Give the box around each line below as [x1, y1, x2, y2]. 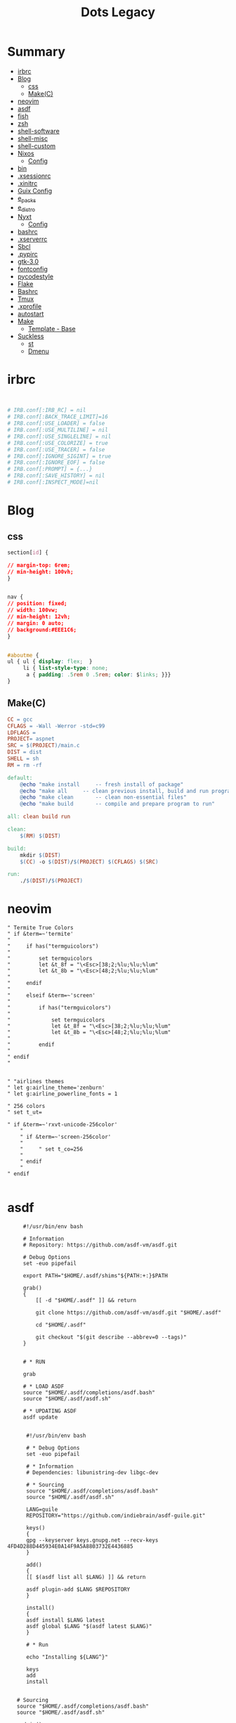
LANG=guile [25, 1506, 58, 1514]
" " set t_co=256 [20, 1146, 83, 1153]
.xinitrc [17, 179, 38, 187]
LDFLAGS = [7, 729, 37, 736]
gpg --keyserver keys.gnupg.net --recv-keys [25, 1537, 159, 1544]
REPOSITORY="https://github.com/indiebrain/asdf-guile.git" [25, 1512, 206, 1519]
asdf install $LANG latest [25, 1617, 105, 1624]
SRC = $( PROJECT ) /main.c [7, 742, 80, 749]
